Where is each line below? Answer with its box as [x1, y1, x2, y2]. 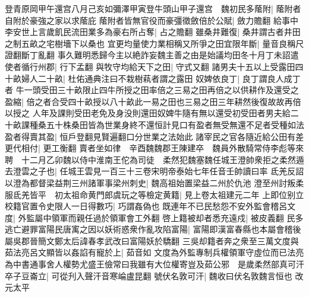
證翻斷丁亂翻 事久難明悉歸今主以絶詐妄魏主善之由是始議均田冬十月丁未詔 [5, 49, 291, 61]
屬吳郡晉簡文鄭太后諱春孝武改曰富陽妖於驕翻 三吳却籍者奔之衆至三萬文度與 [5, 234, 299, 247]
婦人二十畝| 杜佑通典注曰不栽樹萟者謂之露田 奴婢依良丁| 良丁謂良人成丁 [21, 72, 301, 84]
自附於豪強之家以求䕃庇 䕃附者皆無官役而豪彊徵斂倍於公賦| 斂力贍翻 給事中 [5, 14, 298, 26]
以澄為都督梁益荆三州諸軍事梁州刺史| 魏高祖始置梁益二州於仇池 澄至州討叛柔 [5, 176, 304, 189]
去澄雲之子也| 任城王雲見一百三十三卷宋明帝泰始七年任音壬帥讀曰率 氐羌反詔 [5, 165, 304, 177]
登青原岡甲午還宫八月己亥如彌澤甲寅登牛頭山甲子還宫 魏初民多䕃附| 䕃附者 [5, 2, 301, 14]
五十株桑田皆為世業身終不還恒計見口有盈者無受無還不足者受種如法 [46, 118, 304, 130]
